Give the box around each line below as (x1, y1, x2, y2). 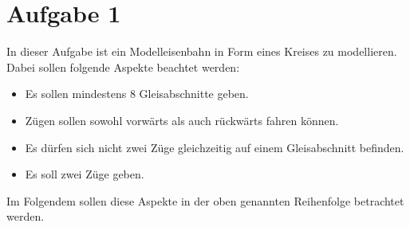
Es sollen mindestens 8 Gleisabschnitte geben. (25, 85, 249, 102)
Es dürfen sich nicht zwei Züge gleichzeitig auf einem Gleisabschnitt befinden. (25, 139, 404, 155)
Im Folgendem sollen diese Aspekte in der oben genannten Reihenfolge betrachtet (6, 192, 404, 209)
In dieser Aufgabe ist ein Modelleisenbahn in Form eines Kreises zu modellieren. (6, 43, 397, 60)
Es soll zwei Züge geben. (25, 166, 144, 182)
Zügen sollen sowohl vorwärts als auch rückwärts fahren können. (25, 112, 339, 128)
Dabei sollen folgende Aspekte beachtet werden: (6, 58, 240, 75)
